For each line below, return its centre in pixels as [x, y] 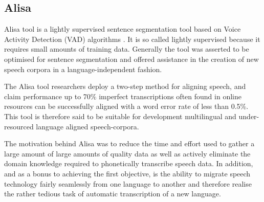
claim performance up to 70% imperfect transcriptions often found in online [123, 96]
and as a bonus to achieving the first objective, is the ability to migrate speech [127, 173]
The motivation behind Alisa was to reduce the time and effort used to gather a [129, 143]
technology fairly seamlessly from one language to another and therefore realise [128, 183]
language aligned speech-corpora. [87, 126]
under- [249, 116]
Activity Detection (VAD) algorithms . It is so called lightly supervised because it [132, 39]
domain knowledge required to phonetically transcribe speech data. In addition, [129, 163]
